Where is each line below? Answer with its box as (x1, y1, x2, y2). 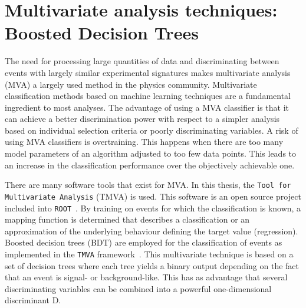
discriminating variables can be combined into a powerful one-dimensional (5, 282, 272, 294)
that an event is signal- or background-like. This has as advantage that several (5, 271, 288, 283)
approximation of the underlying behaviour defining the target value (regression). (5, 224, 298, 237)
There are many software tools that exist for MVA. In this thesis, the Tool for (5, 178, 291, 191)
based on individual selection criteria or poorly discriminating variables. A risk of (5, 124, 298, 136)
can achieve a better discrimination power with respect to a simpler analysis (5, 112, 280, 125)
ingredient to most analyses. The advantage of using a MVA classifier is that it (5, 101, 289, 113)
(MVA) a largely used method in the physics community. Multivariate (5, 78, 257, 90)
